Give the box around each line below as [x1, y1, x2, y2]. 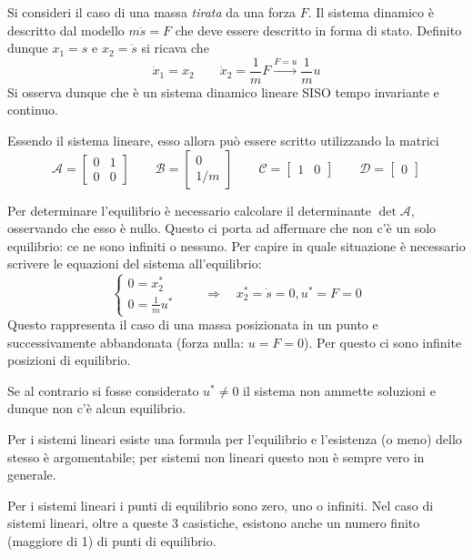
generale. [7, 465, 56, 484]
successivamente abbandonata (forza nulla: [7, 332, 245, 351]
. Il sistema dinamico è [307, 3, 434, 21]
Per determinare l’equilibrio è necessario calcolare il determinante [7, 200, 371, 219]
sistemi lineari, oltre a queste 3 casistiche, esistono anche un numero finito [7, 513, 420, 532]
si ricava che [141, 38, 209, 57]
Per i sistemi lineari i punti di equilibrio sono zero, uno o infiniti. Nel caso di [7, 495, 434, 514]
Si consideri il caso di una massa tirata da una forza [7, 3, 296, 21]
